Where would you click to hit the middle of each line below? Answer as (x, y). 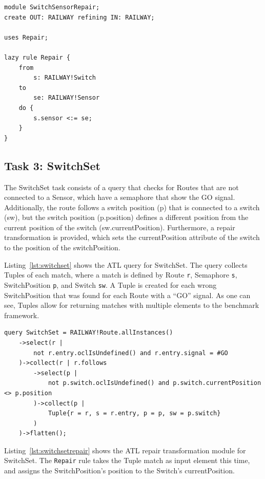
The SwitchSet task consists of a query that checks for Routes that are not (121, 187)
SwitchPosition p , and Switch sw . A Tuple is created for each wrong (110, 284)
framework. (22, 315)
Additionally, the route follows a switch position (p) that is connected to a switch (132, 207)
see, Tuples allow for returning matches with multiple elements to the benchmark (132, 305)
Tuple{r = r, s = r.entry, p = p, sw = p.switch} (134, 413)
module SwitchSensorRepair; (52, 7)
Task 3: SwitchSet (52, 165)
